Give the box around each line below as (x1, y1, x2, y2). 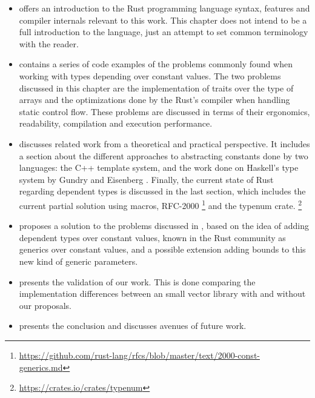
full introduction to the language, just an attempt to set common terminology (19, 25, 308, 38)
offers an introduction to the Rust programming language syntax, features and (19, 2, 310, 14)
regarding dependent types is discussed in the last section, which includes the (19, 185, 306, 197)
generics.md (19, 360, 63, 373)
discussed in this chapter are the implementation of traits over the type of (19, 81, 294, 94)
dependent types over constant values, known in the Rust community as (19, 231, 286, 244)
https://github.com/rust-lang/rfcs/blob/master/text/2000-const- (19, 348, 260, 361)
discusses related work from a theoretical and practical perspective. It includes (19, 137, 310, 150)
